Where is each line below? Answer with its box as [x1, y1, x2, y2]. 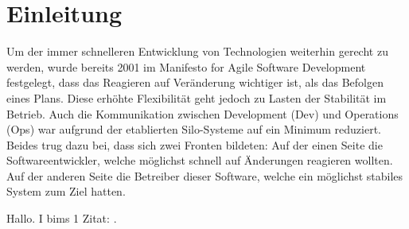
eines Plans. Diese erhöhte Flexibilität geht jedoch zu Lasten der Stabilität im [6, 89, 387, 106]
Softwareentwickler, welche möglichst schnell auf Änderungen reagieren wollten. [6, 152, 393, 169]
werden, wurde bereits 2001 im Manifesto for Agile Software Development [6, 58, 366, 75]
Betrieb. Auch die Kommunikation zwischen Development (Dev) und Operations [6, 105, 399, 122]
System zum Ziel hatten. [6, 183, 126, 200]
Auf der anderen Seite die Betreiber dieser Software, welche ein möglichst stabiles [6, 167, 403, 184]
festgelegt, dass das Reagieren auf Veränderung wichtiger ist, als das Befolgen [6, 74, 384, 91]
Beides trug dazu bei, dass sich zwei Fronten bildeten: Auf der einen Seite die [6, 136, 383, 153]
